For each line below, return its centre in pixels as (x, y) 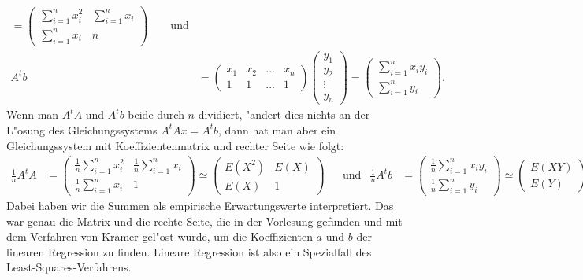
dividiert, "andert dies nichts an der (284, 114)
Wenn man (33, 114)
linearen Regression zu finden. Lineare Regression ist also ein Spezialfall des (189, 251)
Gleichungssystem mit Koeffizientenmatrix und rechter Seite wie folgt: (175, 145)
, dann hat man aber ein (277, 129)
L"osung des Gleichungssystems (82, 129)
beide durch (156, 114)
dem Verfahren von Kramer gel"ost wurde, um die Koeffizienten (160, 236)
